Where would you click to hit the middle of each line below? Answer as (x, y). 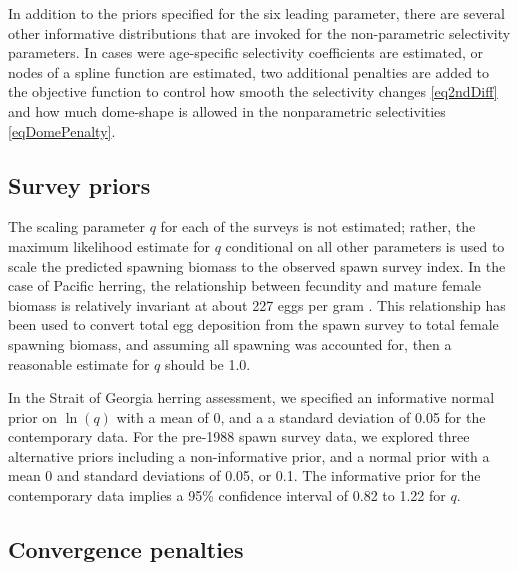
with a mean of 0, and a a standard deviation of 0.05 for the (301, 416)
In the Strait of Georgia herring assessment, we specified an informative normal (251, 397)
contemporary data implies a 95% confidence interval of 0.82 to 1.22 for (227, 495)
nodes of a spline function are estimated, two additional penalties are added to (249, 71)
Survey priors (79, 184)
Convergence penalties (126, 549)
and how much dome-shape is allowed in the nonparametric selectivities (227, 110)
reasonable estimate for (79, 363)
